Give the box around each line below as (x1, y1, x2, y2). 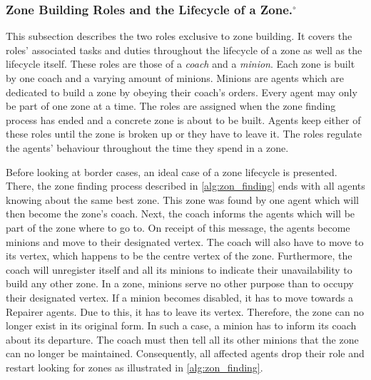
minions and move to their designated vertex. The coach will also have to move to (6, 234, 364, 249)
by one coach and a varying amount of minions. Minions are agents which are (6, 71, 345, 85)
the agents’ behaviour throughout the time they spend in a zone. (6, 140, 289, 155)
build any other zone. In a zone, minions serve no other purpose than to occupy (6, 276, 354, 291)
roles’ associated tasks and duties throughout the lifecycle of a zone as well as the (6, 42, 362, 57)
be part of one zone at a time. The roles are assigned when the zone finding (6, 98, 336, 113)
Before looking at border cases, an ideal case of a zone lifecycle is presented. (6, 164, 337, 179)
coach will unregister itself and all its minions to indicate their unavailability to (6, 262, 352, 277)
